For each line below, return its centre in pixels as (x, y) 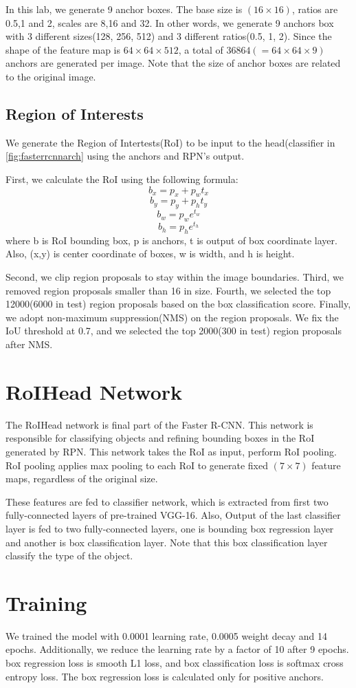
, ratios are (315, 9)
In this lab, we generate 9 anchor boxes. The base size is (124, 9)
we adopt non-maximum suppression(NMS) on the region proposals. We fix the (172, 317)
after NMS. (29, 344)
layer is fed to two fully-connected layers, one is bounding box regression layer (170, 528)
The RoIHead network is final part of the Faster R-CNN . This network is (159, 424)
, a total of (201, 49)
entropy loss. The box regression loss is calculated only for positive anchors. (165, 676)
